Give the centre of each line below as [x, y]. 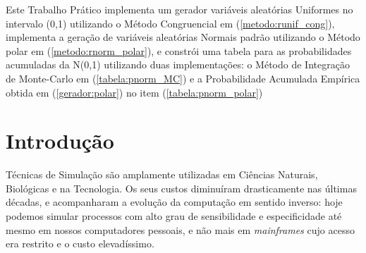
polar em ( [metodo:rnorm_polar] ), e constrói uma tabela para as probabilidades [179, 50]
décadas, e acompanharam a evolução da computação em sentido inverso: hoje [174, 202]
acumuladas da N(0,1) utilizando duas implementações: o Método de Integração [178, 64]
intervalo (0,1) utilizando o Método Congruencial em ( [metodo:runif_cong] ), [170, 23]
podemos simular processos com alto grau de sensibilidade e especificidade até [174, 216]
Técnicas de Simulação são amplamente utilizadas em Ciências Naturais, [162, 174]
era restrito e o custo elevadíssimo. [80, 243]
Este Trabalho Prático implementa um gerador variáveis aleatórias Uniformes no [179, 9]
